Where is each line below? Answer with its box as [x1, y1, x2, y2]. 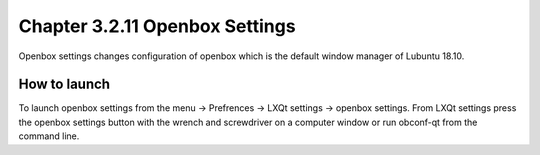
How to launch [18, 76, 110, 93]
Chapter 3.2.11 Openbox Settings [18, 15, 296, 37]
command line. [18, 130, 80, 142]
